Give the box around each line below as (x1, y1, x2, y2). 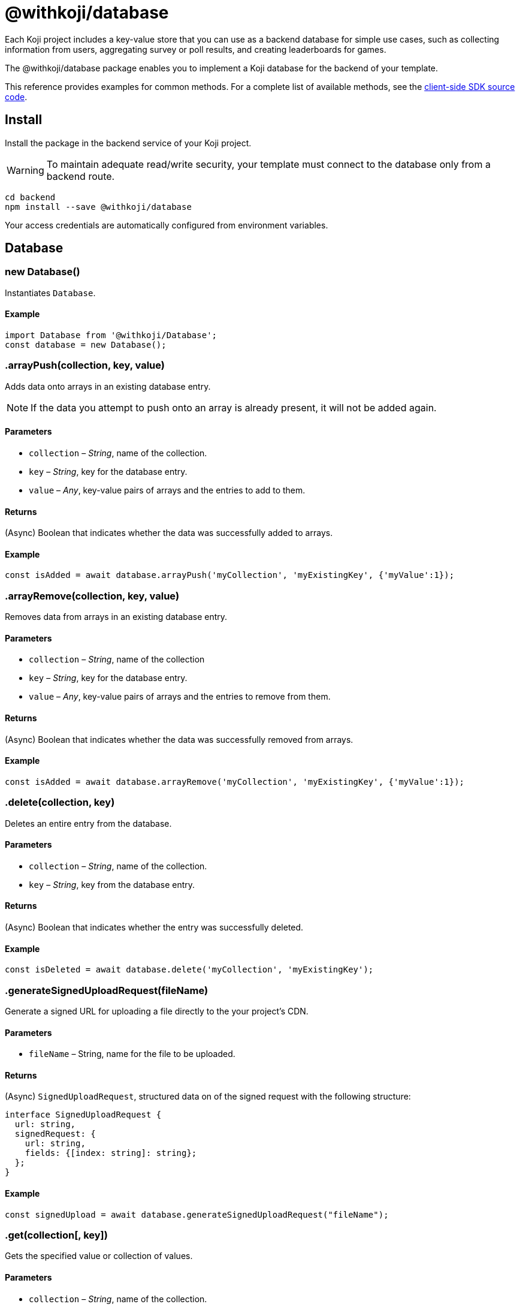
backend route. (46, 170, 115, 182)
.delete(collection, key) (5, 796, 115, 809)
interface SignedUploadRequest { (5, 1110, 162, 1120)
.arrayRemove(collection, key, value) (5, 589, 180, 602)
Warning (7, 164, 44, 176)
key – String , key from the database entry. (29, 879, 195, 890)
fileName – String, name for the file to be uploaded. (29, 1049, 235, 1059)
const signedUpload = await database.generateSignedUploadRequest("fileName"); (5, 1209, 389, 1219)
